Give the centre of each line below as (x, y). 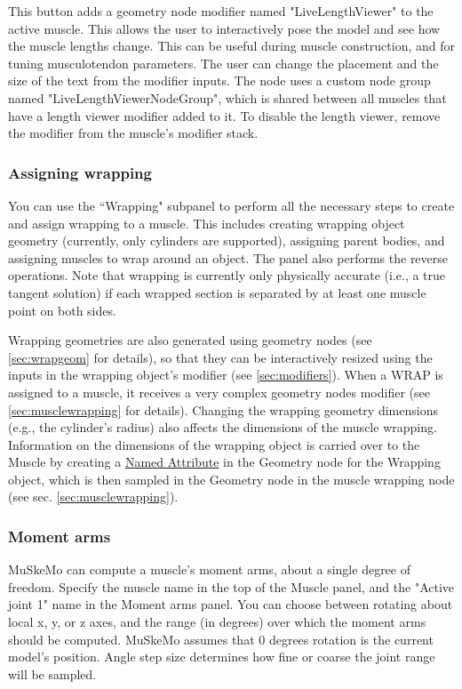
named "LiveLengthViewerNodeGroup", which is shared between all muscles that (227, 97)
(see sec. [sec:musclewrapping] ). (93, 497)
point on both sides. (62, 310)
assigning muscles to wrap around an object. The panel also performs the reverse (228, 257)
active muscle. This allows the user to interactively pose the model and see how (224, 28)
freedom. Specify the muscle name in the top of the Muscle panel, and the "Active (231, 586)
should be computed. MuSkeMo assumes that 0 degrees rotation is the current (221, 639)
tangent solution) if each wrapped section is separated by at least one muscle (217, 292)
